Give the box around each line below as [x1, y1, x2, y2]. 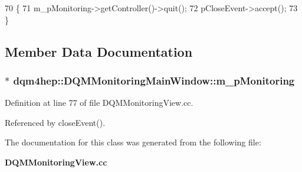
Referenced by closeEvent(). [5, 116, 106, 128]
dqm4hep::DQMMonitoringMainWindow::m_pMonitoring [13, 73, 295, 87]
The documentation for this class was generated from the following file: [5, 136, 261, 148]
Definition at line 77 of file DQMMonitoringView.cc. [5, 96, 193, 109]
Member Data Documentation [5, 42, 193, 60]
